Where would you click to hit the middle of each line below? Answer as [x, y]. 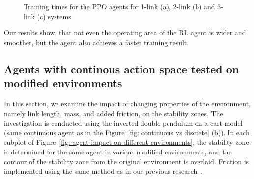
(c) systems [54, 16]
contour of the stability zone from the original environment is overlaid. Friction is [127, 161]
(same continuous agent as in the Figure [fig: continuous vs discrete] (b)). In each [127, 132]
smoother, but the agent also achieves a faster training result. [97, 42]
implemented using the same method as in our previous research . [103, 171]
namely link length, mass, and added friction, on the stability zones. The [113, 113]
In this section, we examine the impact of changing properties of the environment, [127, 103]
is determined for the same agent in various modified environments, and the [118, 151]
